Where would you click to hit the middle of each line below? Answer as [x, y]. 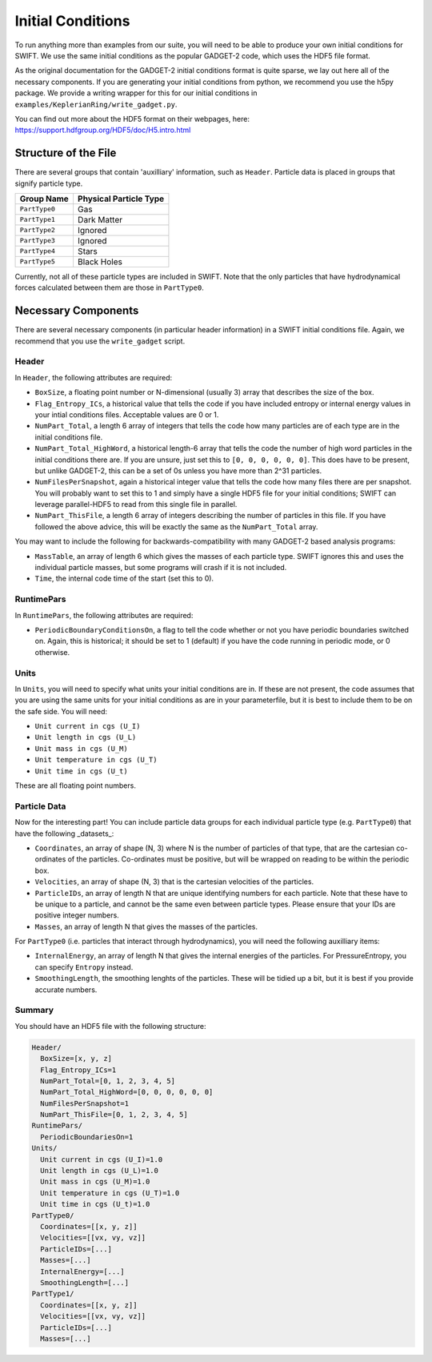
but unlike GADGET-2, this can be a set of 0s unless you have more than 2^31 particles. [178, 470]
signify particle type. [49, 183]
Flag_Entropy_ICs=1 [78, 1070]
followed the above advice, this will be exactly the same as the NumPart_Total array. [176, 526]
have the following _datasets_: [64, 834]
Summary [34, 1010]
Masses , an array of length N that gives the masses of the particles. [146, 926]
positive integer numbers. [77, 915]
